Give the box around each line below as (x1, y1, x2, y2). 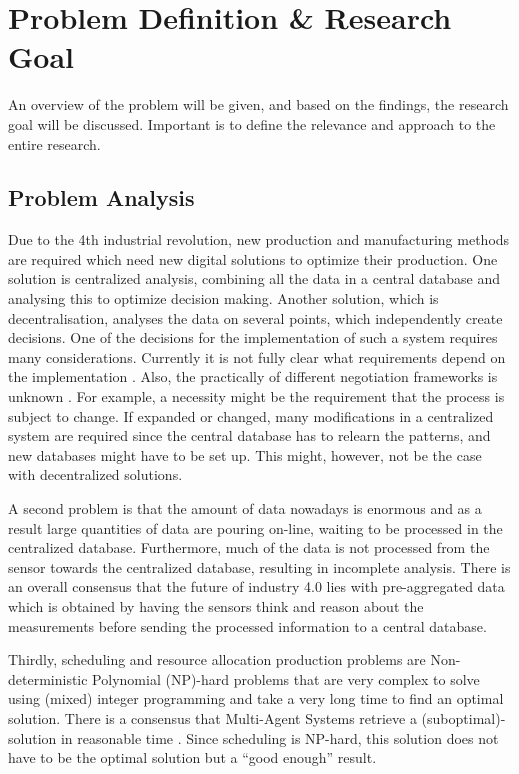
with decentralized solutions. (8, 464, 183, 485)
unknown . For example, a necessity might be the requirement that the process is (8, 386, 505, 407)
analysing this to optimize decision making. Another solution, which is (8, 288, 439, 309)
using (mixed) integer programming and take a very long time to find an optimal (8, 688, 504, 709)
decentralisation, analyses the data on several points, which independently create (8, 307, 503, 328)
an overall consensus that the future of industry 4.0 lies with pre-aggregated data (8, 576, 505, 597)
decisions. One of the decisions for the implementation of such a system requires (8, 327, 498, 348)
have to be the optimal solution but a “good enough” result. (8, 747, 377, 768)
